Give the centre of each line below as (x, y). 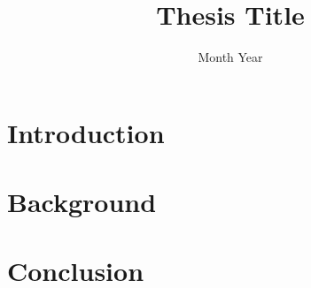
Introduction (86, 132)
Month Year (230, 57)
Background (82, 202)
